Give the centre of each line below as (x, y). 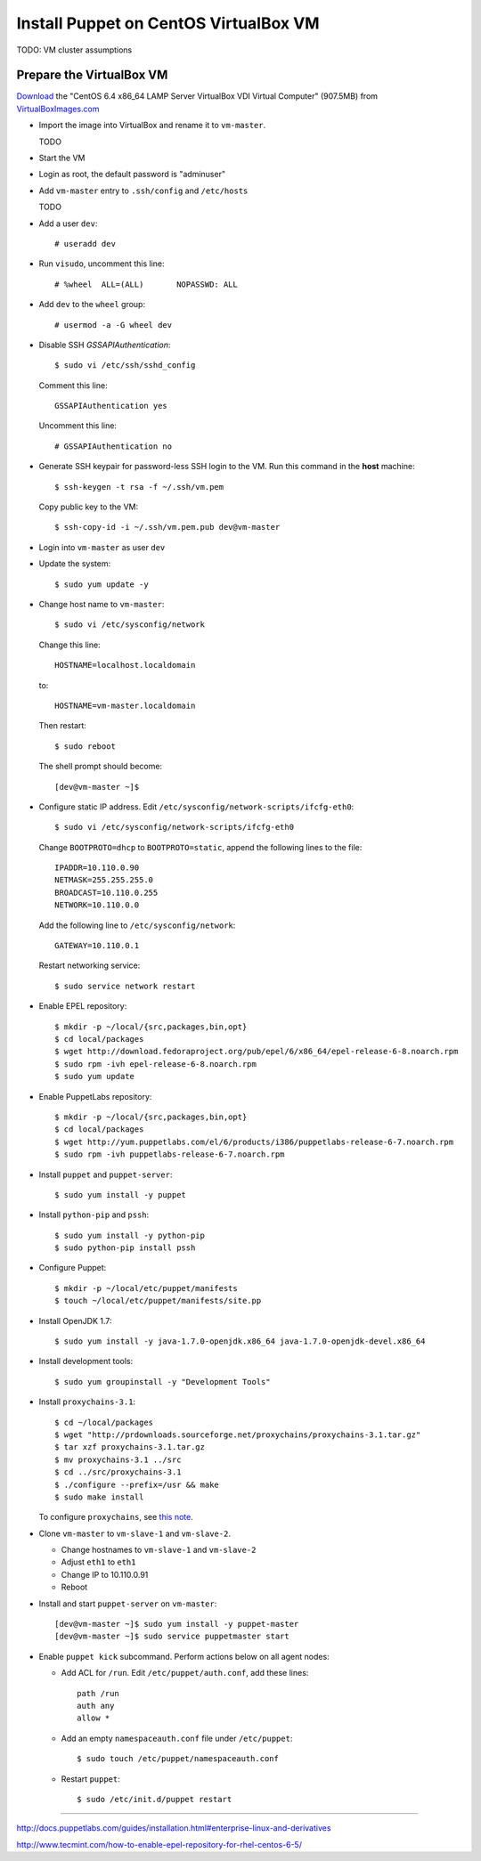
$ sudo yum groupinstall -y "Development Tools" (163, 1382)
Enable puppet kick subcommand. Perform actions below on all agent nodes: (184, 1656)
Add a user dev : (68, 223)
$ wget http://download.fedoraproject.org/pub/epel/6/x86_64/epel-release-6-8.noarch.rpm (257, 1052)
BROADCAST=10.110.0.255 (106, 892)
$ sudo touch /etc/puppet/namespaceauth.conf (178, 1759)
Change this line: (70, 645)
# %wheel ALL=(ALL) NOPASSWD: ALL (146, 284)
